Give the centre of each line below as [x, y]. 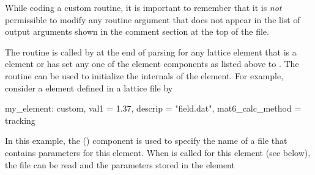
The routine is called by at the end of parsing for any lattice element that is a [151, 52]
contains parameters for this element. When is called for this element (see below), [158, 152]
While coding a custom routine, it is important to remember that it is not [143, 7]
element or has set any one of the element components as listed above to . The [152, 64]
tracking [20, 120]
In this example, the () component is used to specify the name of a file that [146, 141]
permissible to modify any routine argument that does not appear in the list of [153, 19]
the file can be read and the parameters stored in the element [120, 164]
